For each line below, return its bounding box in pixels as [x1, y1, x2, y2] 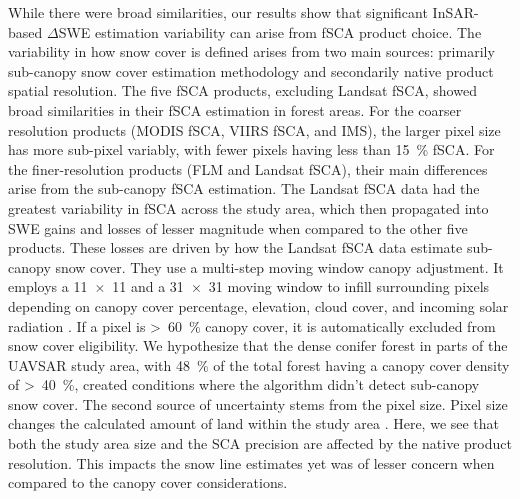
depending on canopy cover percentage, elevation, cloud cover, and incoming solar [8, 295, 509, 316]
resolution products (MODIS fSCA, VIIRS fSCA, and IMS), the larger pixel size [8, 119, 501, 140]
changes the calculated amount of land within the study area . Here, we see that [8, 413, 500, 434]
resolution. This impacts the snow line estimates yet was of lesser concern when [8, 452, 495, 473]
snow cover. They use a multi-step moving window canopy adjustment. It [55, 256, 504, 277]
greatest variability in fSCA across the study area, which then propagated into [8, 197, 489, 218]
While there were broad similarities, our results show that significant [8, 2, 428, 22]
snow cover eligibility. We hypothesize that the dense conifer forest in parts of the [8, 335, 508, 356]
